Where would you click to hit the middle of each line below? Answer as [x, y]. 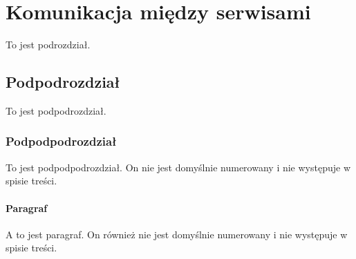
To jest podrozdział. [48, 45]
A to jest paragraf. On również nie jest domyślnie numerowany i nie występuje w [177, 234]
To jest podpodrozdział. [56, 110]
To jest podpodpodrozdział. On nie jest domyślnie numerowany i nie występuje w [178, 167]
